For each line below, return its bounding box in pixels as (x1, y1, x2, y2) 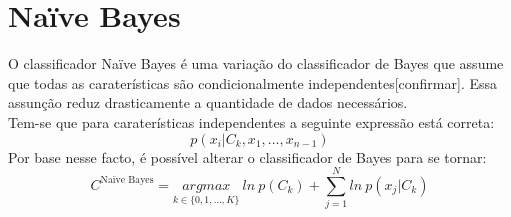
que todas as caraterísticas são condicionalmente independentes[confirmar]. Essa (8, 72, 498, 93)
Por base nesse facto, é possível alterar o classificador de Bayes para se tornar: (8, 146, 487, 167)
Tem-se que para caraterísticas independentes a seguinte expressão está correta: (8, 111, 495, 132)
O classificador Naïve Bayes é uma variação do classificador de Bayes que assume (8, 53, 504, 74)
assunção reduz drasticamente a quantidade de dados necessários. (8, 92, 408, 113)
